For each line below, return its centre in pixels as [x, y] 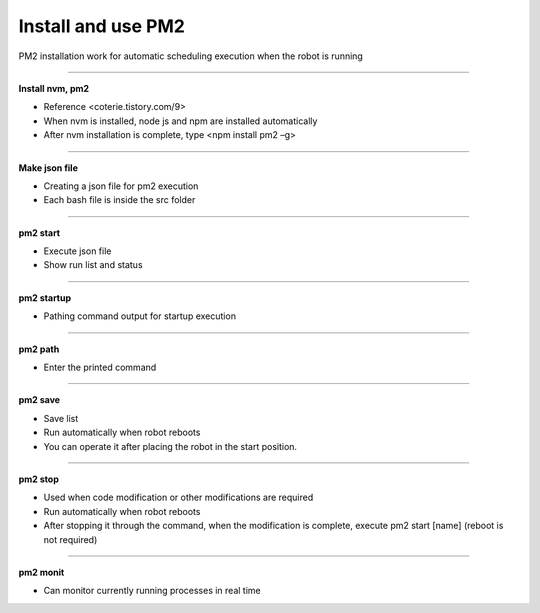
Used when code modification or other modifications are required [178, 497]
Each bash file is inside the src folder [119, 200]
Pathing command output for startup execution [140, 316]
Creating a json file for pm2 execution [121, 186]
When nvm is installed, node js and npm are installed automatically [180, 121]
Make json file [48, 167]
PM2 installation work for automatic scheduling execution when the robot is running [191, 56]
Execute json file [77, 251]
